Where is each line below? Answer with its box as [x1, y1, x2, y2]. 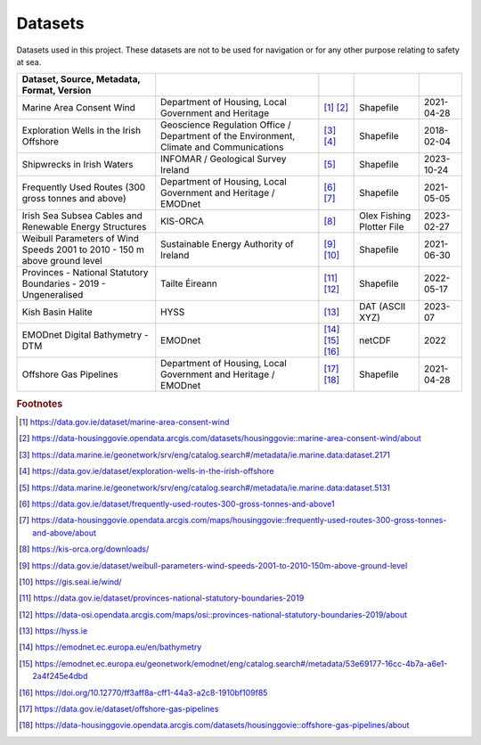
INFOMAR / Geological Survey [160, 152, 287, 165]
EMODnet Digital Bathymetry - [21, 329, 149, 341]
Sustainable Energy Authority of [160, 238, 294, 250]
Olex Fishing [359, 209, 412, 222]
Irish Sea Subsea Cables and [21, 209, 143, 222]
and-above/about [32, 527, 97, 538]
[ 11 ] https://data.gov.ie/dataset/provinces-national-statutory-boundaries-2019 [19, 593, 305, 603]
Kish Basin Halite [21, 306, 93, 318]
